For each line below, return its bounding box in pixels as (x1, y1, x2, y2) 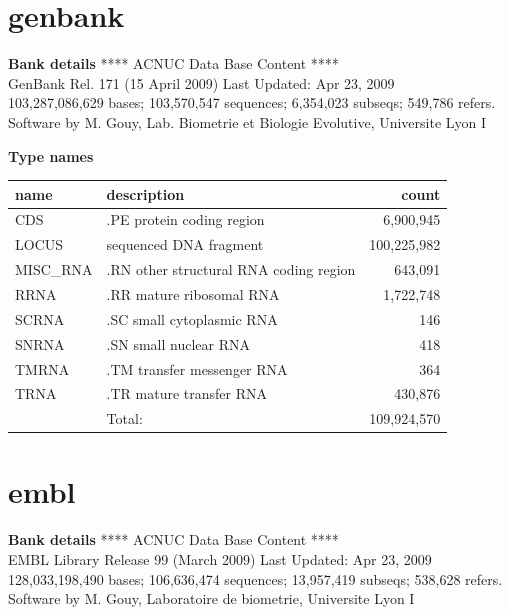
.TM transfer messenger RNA (106, 358, 288, 379)
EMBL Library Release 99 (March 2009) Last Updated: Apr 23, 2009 (8, 549, 432, 569)
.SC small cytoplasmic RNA (106, 308, 278, 329)
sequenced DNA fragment (106, 234, 264, 255)
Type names (8, 145, 94, 166)
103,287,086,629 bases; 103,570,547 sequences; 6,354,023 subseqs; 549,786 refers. (8, 92, 496, 113)
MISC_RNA (15, 259, 93, 280)
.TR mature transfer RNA (106, 383, 268, 404)
